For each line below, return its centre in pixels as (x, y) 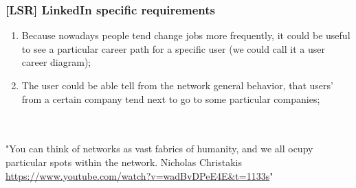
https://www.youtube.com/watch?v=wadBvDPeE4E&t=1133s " (140, 175)
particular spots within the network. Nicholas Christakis (124, 162)
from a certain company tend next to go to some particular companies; (171, 98)
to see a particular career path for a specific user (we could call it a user (173, 48)
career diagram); (56, 62)
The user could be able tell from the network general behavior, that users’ (177, 85)
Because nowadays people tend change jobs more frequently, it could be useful (186, 35)
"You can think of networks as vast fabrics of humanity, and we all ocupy (159, 149)
